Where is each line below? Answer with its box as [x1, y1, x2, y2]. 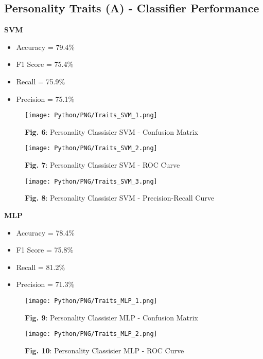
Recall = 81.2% [16, 261, 65, 272]
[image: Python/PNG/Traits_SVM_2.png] [25, 145, 157, 152]
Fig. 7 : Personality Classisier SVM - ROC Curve [25, 159, 180, 170]
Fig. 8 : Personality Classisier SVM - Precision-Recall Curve [25, 192, 214, 203]
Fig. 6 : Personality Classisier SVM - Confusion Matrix [25, 126, 198, 137]
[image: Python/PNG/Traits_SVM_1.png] [25, 112, 157, 119]
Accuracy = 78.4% [16, 227, 75, 238]
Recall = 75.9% [16, 76, 65, 86]
